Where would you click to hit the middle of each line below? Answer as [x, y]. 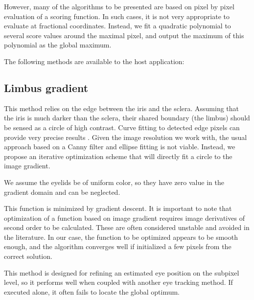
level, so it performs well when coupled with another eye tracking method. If [118, 282]
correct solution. [28, 256]
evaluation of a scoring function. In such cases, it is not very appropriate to [117, 16]
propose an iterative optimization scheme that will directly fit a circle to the [118, 156]
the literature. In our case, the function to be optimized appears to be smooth [121, 237]
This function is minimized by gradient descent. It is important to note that [118, 208]
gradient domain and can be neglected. [62, 192]
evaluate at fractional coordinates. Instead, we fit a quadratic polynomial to [117, 26]
